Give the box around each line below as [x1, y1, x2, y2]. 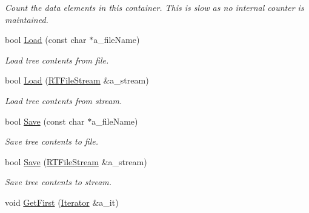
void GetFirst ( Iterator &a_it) [5, 195, 119, 208]
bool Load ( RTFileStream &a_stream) [5, 74, 149, 87]
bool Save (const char [5, 114, 85, 127]
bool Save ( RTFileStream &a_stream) [5, 155, 147, 168]
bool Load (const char [5, 33, 87, 46]
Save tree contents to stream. [5, 175, 112, 188]
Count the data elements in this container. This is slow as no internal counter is [5, 1, 304, 13]
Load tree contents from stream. [5, 94, 122, 106]
